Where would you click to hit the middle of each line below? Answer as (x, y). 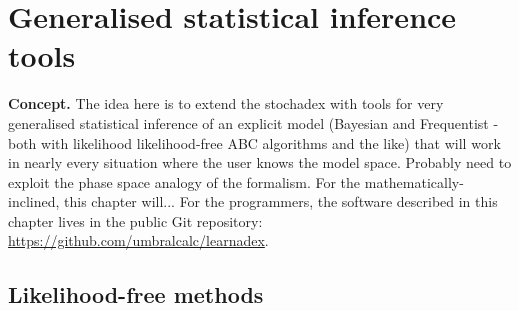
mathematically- (414, 181)
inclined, (34, 201)
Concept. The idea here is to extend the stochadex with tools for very (226, 103)
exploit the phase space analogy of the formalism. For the (184, 181)
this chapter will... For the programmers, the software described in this (281, 201)
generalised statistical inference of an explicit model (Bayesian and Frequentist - (253, 122)
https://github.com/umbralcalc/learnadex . (138, 240)
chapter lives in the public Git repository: (135, 220)
